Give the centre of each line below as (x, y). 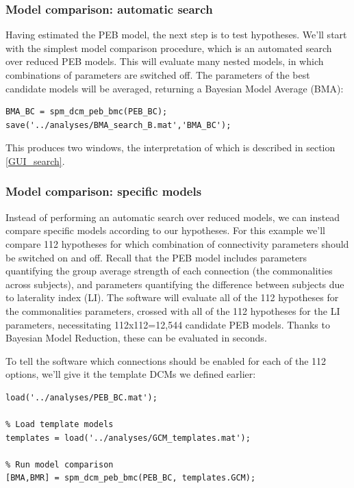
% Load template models (60, 425)
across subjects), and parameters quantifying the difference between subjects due (175, 284)
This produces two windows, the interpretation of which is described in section (170, 147)
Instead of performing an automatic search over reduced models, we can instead (173, 217)
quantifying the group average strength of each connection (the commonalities (169, 271)
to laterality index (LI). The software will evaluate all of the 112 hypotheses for (172, 297)
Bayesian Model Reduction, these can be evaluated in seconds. (136, 338)
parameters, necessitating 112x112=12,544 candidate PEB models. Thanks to (168, 324)
